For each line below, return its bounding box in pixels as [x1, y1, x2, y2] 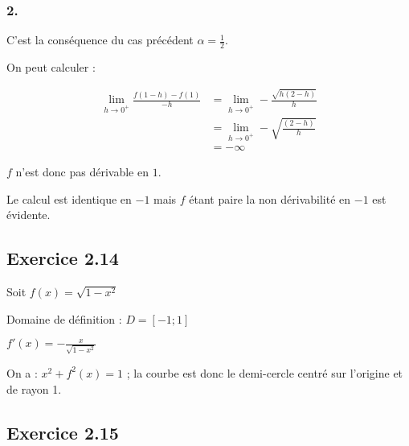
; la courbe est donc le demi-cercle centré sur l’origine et [126, 364, 403, 381]
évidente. [6, 206, 51, 223]
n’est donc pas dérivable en [15, 163, 149, 180]
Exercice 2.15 [6, 419, 119, 444]
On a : [6, 364, 38, 381]
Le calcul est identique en [6, 190, 132, 207]
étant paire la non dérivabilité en [189, 190, 351, 207]
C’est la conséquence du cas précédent [6, 31, 194, 48]
